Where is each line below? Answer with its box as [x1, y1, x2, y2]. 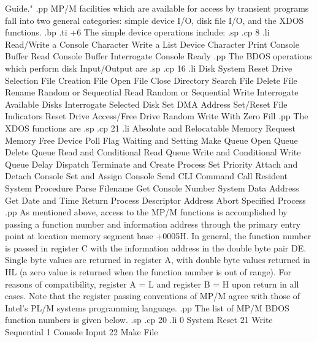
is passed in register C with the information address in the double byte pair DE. [5, 241, 307, 254]
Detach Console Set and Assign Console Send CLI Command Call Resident [5, 169, 288, 182]
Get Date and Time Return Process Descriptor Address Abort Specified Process [5, 193, 306, 206]
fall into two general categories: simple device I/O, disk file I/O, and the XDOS [5, 13, 304, 26]
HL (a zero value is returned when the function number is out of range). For [5, 266, 292, 278]
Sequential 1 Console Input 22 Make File [5, 325, 158, 338]
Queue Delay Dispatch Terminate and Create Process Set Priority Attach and [5, 157, 298, 170]
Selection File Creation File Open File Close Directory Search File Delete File [5, 73, 297, 86]
